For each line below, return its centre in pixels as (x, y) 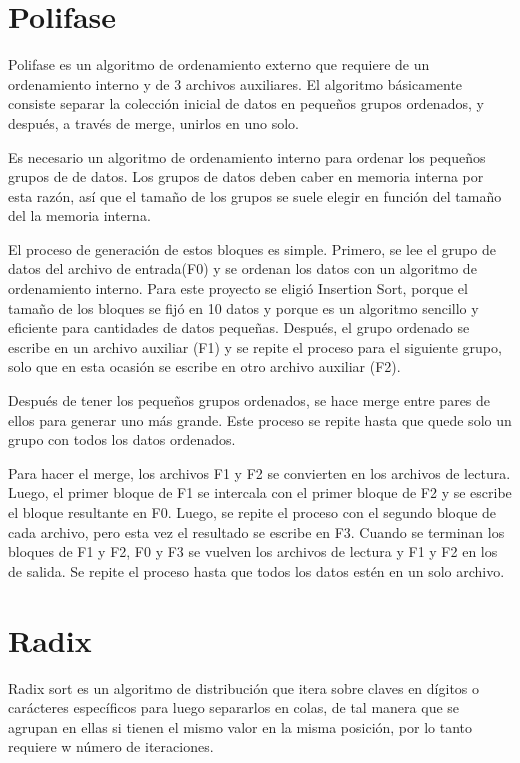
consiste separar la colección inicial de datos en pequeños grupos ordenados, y (246, 103)
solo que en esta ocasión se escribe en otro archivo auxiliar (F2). (204, 366)
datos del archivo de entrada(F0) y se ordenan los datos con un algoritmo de (242, 268)
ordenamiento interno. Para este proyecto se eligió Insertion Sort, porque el (238, 288)
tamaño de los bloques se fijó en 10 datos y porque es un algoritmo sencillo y (243, 307)
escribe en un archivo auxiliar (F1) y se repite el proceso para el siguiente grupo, (255, 346)
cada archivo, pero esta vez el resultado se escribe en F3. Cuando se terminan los (256, 531)
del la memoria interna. (79, 215)
